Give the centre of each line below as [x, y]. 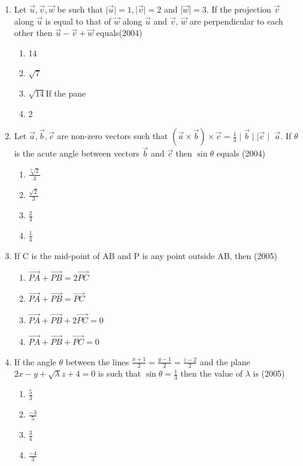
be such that [80, 9]
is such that [119, 373]
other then [33, 33]
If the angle [35, 361]
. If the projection [239, 9]
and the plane [225, 361]
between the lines [97, 361]
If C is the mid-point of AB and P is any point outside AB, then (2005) [146, 255]
